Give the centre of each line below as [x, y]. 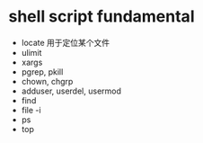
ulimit [31, 52]
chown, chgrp [47, 81]
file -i [31, 110]
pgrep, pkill [42, 71]
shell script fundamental [101, 17]
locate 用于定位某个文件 [66, 42]
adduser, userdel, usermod [71, 91]
